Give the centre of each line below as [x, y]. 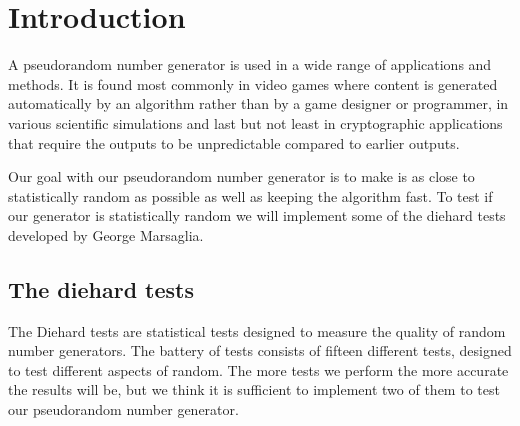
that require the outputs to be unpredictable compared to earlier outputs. [234, 142]
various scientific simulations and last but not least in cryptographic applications [255, 122]
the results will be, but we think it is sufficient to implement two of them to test [254, 389]
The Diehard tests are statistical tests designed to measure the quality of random [257, 330]
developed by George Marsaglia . [106, 234]
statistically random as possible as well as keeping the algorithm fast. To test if [250, 195]
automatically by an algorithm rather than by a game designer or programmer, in [258, 103]
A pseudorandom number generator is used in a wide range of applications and [250, 64]
